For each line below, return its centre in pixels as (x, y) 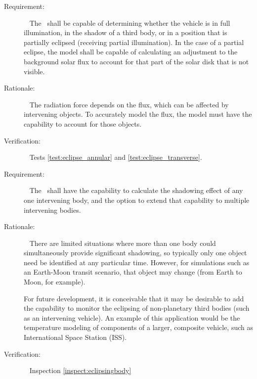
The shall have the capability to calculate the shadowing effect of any (136, 190)
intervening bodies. (52, 210)
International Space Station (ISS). (75, 337)
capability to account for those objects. (83, 123)
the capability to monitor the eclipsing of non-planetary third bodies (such (137, 308)
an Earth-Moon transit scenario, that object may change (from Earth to (133, 272)
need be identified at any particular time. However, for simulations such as (137, 262)
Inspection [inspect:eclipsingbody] (80, 370)
